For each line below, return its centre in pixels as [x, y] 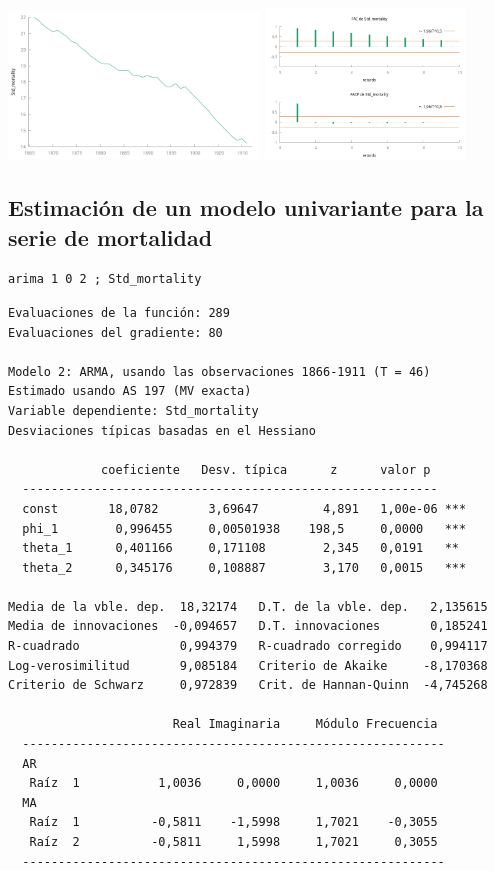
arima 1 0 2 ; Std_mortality [105, 279]
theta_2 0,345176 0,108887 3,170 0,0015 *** [244, 567]
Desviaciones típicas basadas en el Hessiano [162, 430]
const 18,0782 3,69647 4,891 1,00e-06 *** [244, 508]
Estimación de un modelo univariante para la [246, 207]
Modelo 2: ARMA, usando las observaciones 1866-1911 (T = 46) [219, 371]
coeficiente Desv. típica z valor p [266, 469]
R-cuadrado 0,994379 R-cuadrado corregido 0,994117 [248, 646]
